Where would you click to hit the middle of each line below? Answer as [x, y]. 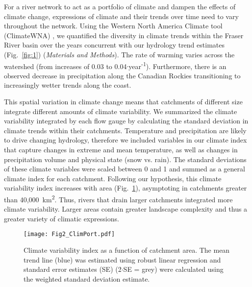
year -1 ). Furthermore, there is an [177, 65]
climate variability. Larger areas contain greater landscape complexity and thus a [126, 209]
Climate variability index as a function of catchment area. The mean [127, 250]
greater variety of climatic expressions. [62, 218]
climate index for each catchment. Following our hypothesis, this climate [113, 178]
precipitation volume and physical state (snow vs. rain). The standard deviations [125, 159]
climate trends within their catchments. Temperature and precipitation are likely [125, 130]
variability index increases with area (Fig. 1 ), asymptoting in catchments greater [126, 188]
